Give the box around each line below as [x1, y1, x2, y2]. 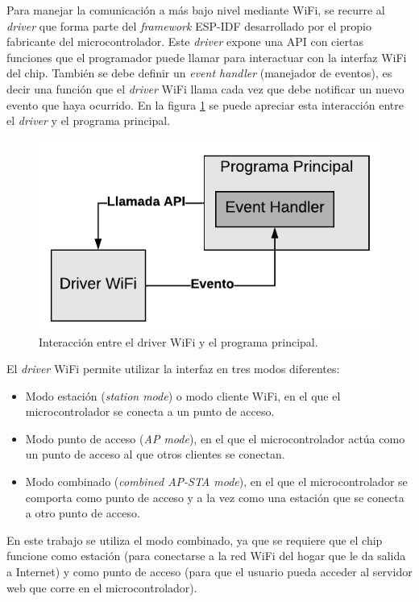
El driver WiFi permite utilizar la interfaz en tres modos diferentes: [6, 360, 340, 377]
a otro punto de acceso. [25, 504, 140, 521]
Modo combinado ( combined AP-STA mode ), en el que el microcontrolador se [25, 473, 408, 490]
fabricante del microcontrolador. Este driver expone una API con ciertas [6, 33, 363, 50]
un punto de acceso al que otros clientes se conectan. [25, 446, 285, 463]
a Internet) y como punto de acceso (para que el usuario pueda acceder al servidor [6, 563, 413, 580]
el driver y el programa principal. [6, 112, 171, 129]
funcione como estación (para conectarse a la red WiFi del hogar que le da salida [6, 547, 406, 564]
